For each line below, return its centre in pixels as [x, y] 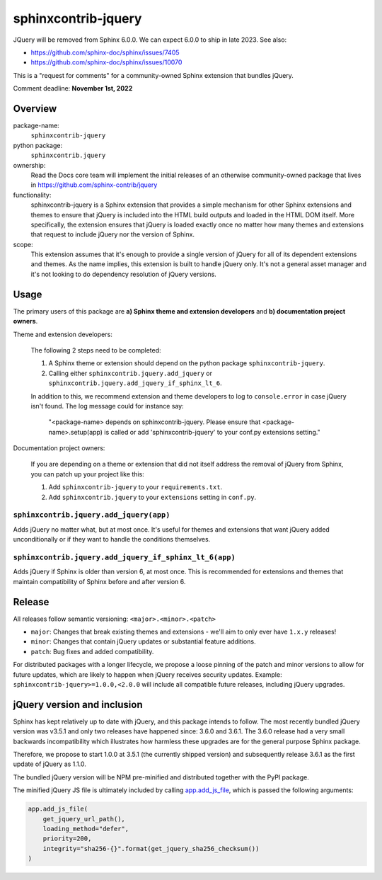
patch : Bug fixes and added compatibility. [92, 651]
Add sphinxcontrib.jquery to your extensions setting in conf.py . [152, 497]
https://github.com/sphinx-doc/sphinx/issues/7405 [105, 52]
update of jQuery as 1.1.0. [50, 764]
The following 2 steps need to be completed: [96, 350]
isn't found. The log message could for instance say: [107, 406]
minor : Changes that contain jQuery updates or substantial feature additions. [143, 641]
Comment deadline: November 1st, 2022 [73, 88]
